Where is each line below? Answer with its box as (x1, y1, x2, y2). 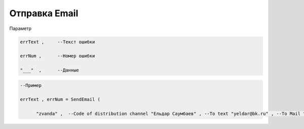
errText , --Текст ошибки (20, 39, 95, 45)
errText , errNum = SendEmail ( (20, 96, 101, 103)
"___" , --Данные (20, 68, 80, 73)
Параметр (9, 25, 32, 31)
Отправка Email (9, 8, 79, 19)
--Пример (20, 82, 42, 88)
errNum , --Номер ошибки (20, 53, 95, 59)
